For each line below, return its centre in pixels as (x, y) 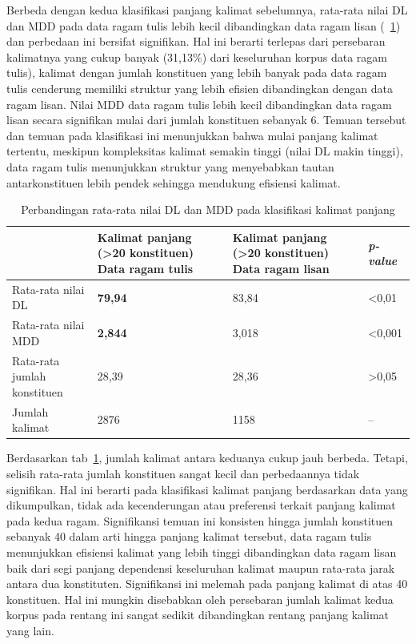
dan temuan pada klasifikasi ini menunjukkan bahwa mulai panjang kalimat (192, 135)
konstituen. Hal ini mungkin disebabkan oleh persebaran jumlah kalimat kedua (200, 599)
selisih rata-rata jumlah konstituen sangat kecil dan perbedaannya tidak (183, 473)
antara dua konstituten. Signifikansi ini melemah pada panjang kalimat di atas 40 (207, 584)
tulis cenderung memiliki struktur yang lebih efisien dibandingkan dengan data (200, 88)
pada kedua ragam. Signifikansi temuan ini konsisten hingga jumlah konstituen (200, 520)
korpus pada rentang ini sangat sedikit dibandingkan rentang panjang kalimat (198, 615)
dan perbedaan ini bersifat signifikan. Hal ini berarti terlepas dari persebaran (196, 41)
